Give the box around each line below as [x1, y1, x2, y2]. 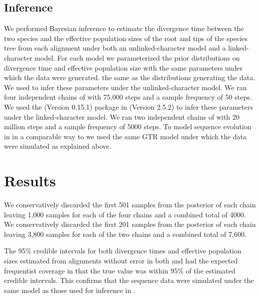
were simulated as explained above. [4, 141, 111, 151]
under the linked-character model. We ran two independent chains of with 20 [4, 111, 239, 122]
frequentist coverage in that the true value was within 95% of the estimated [4, 265, 235, 275]
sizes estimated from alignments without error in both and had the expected [4, 255, 238, 266]
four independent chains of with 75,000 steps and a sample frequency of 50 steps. [4, 92, 252, 102]
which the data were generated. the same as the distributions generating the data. [4, 72, 255, 83]
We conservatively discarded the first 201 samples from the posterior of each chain [4, 219, 256, 229]
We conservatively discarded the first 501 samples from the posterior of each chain [4, 199, 256, 210]
